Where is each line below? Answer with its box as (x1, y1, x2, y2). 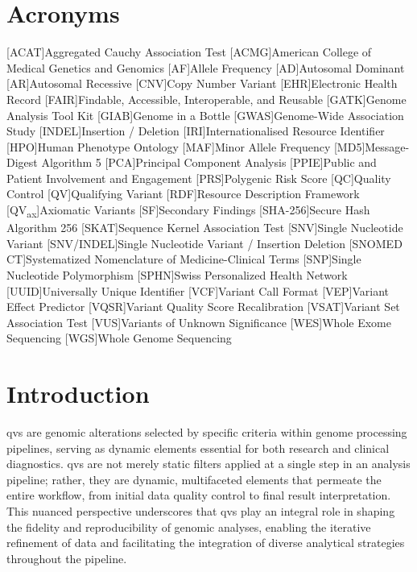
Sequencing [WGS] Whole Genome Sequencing (6, 330, 232, 346)
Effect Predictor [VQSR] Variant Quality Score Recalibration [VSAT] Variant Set (6, 298, 400, 315)
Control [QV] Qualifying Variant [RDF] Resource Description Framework (6, 185, 360, 202)
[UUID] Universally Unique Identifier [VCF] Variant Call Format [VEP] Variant (6, 282, 390, 299)
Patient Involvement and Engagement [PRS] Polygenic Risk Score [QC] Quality (6, 169, 391, 186)
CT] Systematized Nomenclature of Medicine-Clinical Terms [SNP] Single (6, 251, 361, 267)
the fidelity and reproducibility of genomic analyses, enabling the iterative (6, 518, 371, 535)
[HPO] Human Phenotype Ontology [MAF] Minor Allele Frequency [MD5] (6, 138, 365, 155)
